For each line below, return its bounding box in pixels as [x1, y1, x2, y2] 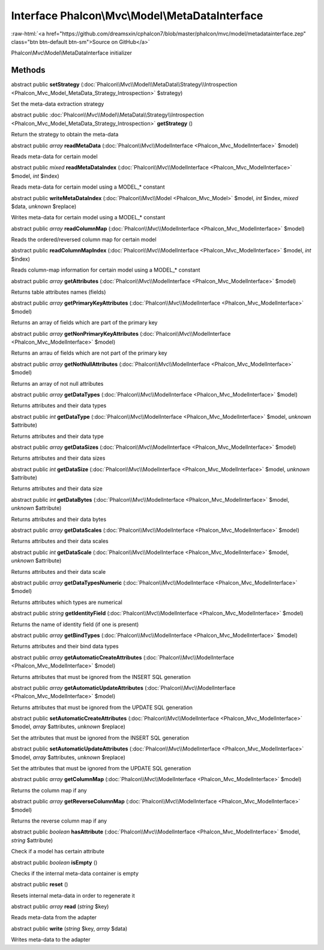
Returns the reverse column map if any [11, 817, 107, 824]
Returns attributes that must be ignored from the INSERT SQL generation [11, 673, 191, 680]
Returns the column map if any [11, 787, 87, 794]
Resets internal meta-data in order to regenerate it [11, 892, 135, 899]
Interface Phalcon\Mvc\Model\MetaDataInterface [11, 9, 263, 22]
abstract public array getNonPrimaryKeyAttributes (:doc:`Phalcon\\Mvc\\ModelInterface [11, 330, 231, 337]
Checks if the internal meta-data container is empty [11, 869, 139, 877]
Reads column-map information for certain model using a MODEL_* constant [11, 266, 200, 273]
